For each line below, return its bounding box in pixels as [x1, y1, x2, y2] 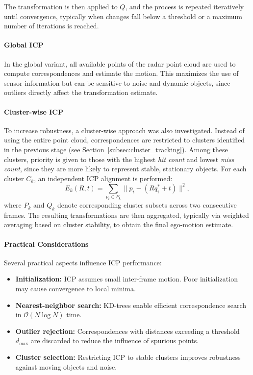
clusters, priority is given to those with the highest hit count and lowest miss [4, 154, 234, 164]
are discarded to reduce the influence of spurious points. [30, 335, 199, 346]
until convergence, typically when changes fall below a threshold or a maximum [4, 11, 242, 21]
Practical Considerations [4, 238, 89, 249]
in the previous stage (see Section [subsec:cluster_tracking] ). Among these [4, 144, 228, 154]
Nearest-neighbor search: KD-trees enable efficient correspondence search [15, 300, 246, 310]
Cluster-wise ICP [4, 106, 63, 117]
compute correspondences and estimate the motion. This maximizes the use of [4, 68, 239, 78]
